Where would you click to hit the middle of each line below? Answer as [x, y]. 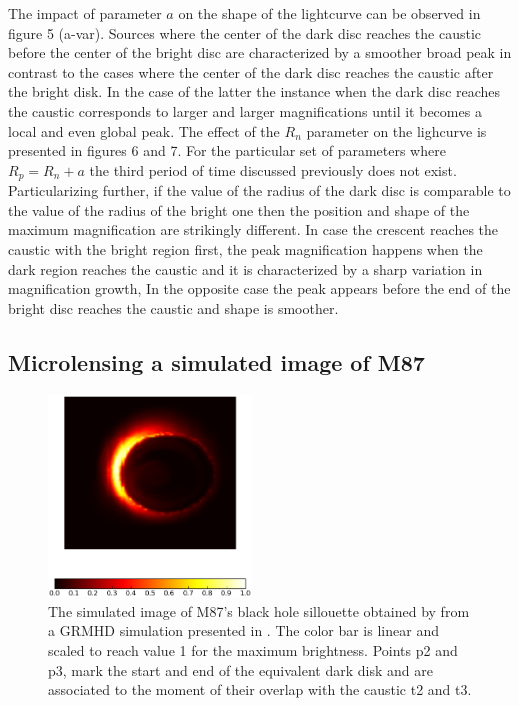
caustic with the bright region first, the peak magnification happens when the [245, 248]
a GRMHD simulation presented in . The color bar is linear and [243, 630]
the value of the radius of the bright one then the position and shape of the [239, 209]
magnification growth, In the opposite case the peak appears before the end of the [259, 288]
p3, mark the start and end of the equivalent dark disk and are [240, 669]
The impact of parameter [85, 13]
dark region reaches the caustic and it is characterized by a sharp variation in [245, 268]
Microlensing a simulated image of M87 [216, 361]
